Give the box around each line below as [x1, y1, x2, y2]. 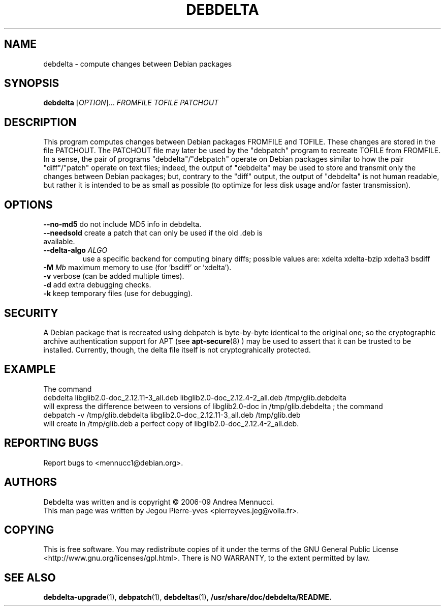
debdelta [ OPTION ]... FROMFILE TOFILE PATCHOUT [43, 98, 219, 107]
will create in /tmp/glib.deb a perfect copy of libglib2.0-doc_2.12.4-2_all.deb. [43, 419, 299, 428]
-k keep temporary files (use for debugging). [43, 289, 193, 298]
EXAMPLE [4, 363, 56, 376]
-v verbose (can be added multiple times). [43, 272, 184, 281]
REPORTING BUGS [4, 437, 99, 450]
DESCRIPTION [4, 115, 77, 129]
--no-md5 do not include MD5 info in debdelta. [43, 220, 202, 229]
